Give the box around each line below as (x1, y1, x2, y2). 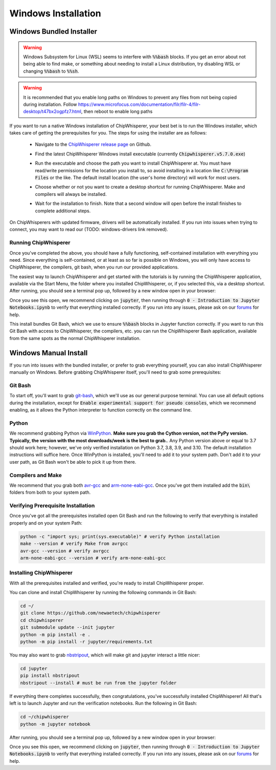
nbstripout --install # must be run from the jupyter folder (20, 680, 177, 686)
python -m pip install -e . (20, 631, 90, 638)
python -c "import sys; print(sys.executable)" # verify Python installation (20, 533, 220, 539)
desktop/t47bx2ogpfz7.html (23, 108, 82, 115)
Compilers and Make (9, 471, 62, 479)
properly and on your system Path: (9, 519, 83, 526)
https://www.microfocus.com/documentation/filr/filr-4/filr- (78, 101, 201, 107)
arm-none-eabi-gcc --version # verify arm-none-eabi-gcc (20, 555, 166, 561)
